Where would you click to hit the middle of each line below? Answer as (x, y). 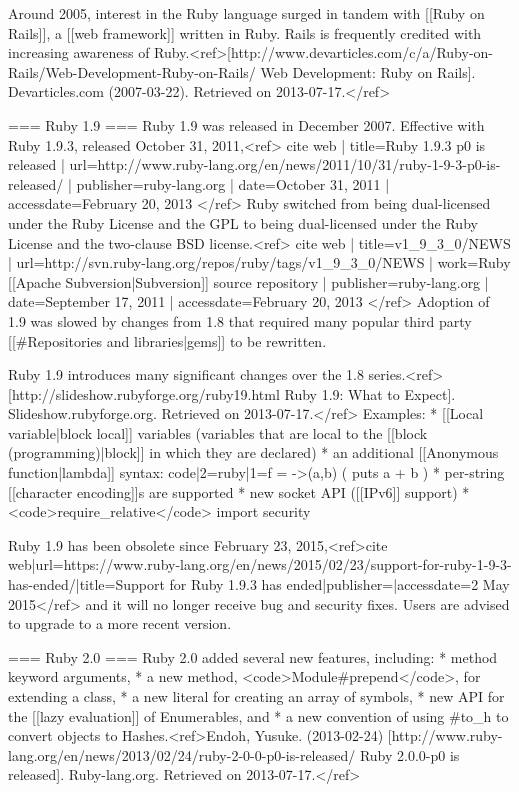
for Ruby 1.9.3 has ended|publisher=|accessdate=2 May (339, 584)
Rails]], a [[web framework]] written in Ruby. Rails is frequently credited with (245, 32)
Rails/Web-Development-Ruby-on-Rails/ (132, 71)
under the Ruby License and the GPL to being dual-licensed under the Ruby (243, 222)
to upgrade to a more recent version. (120, 623)
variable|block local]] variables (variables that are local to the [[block (218, 432)
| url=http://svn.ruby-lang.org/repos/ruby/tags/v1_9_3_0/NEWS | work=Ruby (259, 262)
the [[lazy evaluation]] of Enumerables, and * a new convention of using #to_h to (258, 715)
